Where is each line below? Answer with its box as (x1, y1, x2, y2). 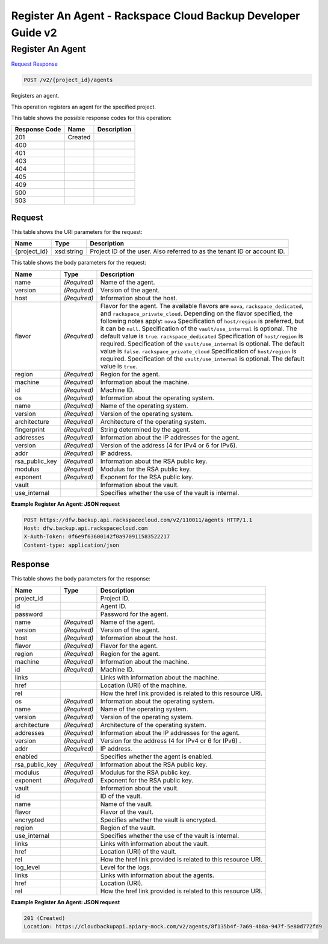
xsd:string (55, 247, 84, 256)
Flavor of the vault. (100, 808, 153, 816)
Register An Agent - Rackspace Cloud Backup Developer (11, 9, 300, 22)
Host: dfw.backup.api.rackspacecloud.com (23, 525, 148, 532)
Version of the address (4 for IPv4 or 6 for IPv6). (100, 441, 238, 449)
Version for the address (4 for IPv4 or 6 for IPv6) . (100, 736, 241, 744)
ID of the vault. (100, 791, 143, 800)
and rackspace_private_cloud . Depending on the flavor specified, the (100, 309, 293, 318)
